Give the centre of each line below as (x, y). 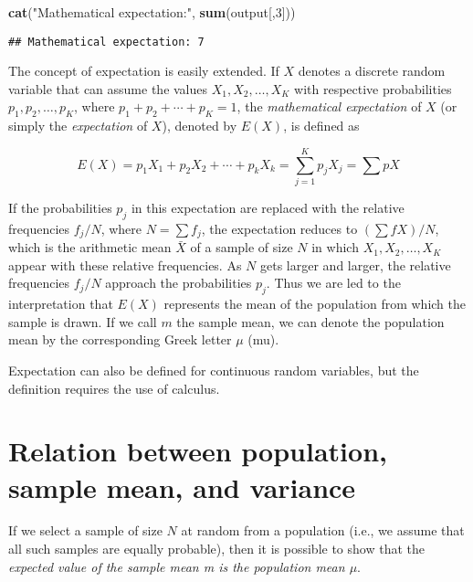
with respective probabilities (373, 88)
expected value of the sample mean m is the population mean (177, 566)
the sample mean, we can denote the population (310, 321)
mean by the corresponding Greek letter (120, 339)
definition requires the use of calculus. (114, 388)
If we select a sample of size (85, 530)
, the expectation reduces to (279, 228)
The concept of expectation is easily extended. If (144, 71)
